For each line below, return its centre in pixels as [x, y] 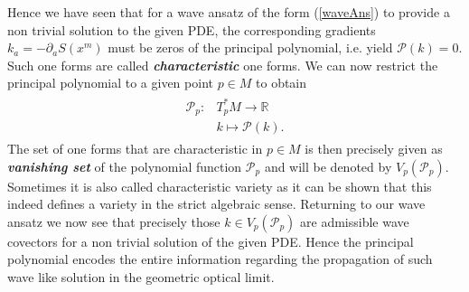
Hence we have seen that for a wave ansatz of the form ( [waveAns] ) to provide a [229, 12]
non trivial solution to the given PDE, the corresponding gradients [192, 29]
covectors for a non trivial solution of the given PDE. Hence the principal [211, 241]
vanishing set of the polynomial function [125, 166]
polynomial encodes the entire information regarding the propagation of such [220, 259]
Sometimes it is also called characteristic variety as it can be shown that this [220, 186]
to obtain [281, 83]
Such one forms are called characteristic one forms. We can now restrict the [223, 65]
